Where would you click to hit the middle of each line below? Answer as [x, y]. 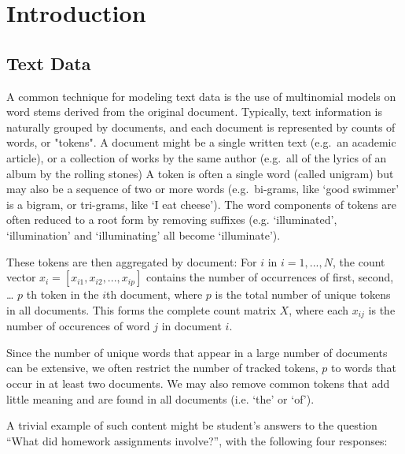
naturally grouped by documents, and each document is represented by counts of [201, 127]
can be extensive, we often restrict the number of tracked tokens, [162, 368]
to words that [363, 368]
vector [21, 277]
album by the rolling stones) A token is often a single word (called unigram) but [200, 173]
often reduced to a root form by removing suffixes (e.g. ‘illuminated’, [172, 220]
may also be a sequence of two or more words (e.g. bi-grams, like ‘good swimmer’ [203, 189]
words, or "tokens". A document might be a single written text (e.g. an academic [201, 142]
